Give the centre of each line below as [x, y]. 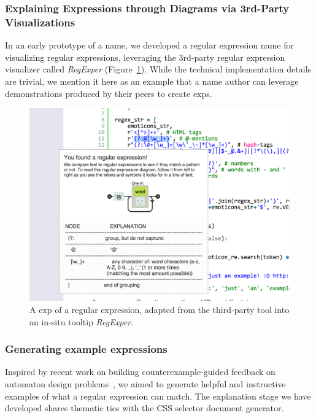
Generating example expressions [86, 349]
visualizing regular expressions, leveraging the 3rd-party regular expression [145, 57]
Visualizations [40, 22]
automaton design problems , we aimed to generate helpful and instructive [145, 383]
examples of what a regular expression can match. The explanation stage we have [158, 396]
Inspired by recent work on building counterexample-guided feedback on [140, 372]
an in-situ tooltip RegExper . [81, 321]
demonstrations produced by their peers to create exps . [109, 93]
